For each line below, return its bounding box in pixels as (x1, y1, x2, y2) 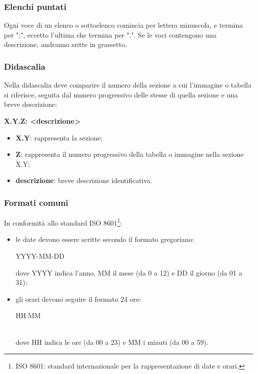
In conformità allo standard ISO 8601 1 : (4, 216, 122, 228)
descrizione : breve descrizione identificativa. (15, 175, 152, 186)
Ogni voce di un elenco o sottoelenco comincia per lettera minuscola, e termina (4, 20, 243, 30)
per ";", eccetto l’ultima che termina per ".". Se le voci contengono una (4, 29, 216, 40)
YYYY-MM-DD (15, 251, 65, 261)
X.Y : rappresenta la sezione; (15, 132, 103, 142)
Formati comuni (4, 196, 69, 208)
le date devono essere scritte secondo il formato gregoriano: (15, 234, 194, 244)
